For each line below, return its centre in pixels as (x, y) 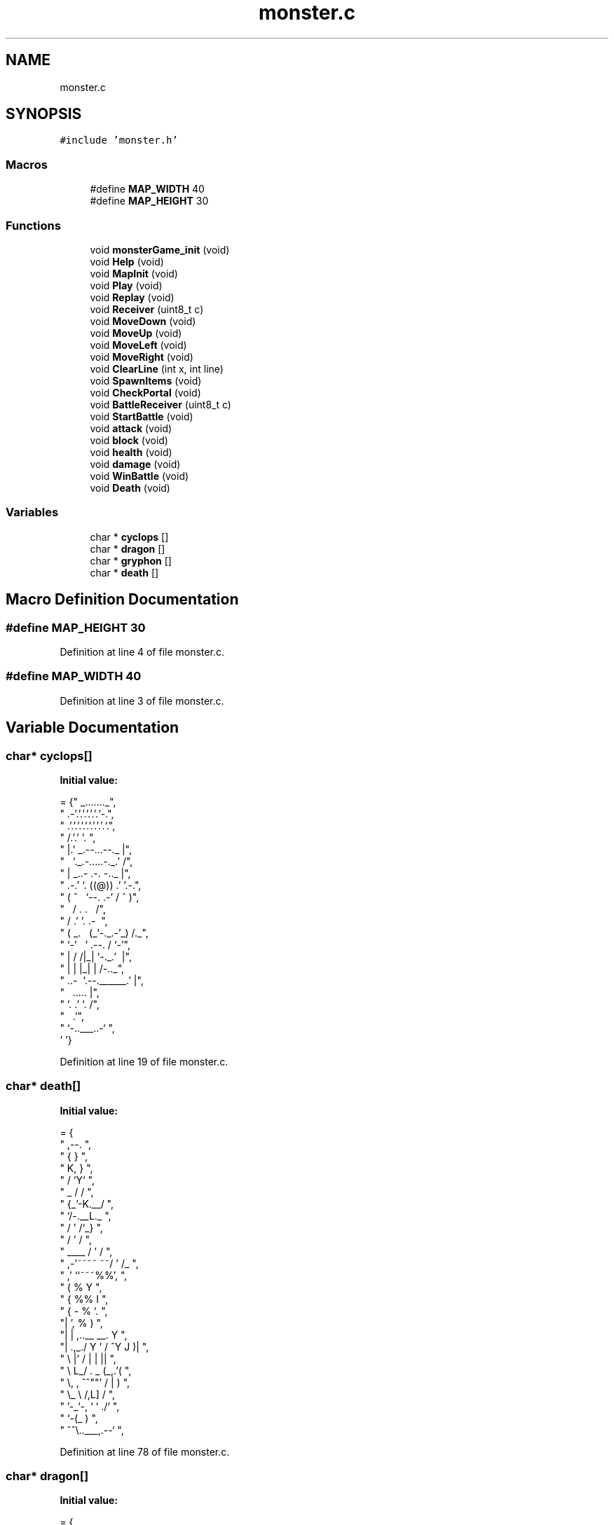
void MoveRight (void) (142, 357)
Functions (33, 225)
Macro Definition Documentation (122, 600)
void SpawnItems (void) (146, 380)
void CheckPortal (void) (145, 392)
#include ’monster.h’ (119, 140)
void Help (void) (127, 261)
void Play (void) (126, 285)
